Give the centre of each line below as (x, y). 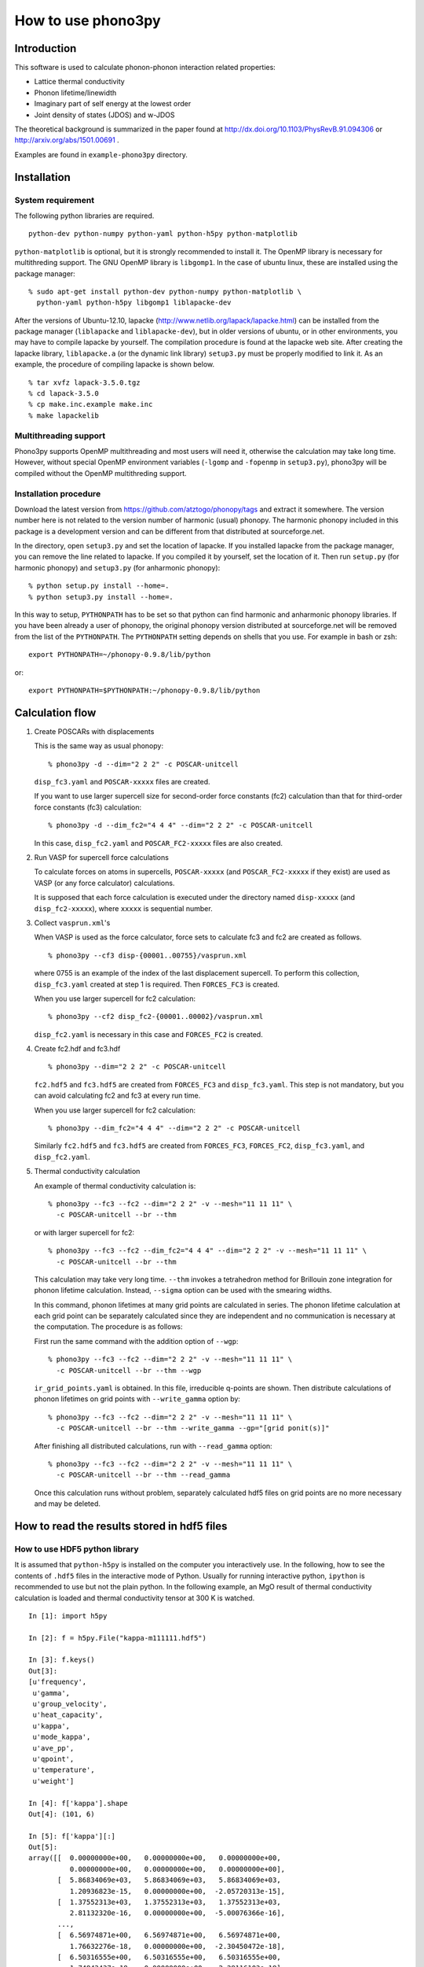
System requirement (54, 200)
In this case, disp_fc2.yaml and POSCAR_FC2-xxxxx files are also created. (158, 843)
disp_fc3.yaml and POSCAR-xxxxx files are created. (122, 782)
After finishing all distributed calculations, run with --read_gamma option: (153, 1446)
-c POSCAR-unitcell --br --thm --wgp (129, 1370)
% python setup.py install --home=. (99, 586)
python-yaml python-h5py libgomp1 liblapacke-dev (134, 303)
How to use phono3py (88, 20)
